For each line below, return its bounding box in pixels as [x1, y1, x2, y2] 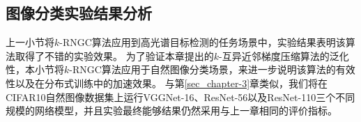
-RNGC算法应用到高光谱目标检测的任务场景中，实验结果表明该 [59, 35, 346, 49]
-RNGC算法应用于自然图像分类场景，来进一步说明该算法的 [69, 62, 336, 77]
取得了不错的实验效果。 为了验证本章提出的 [15, 48, 214, 63]
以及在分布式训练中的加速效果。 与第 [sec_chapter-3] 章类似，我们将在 [15, 75, 328, 90]
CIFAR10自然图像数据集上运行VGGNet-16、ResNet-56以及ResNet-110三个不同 [6, 89, 355, 104]
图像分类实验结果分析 [6, 2, 152, 24]
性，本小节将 [6, 62, 64, 77]
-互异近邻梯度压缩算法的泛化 [218, 48, 349, 63]
